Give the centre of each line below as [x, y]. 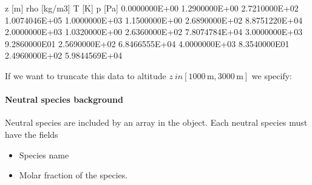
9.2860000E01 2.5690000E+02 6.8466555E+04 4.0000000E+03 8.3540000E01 [147, 43]
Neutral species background [64, 99]
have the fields [32, 134]
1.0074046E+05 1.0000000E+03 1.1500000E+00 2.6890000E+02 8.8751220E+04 [154, 20]
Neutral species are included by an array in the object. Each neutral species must [156, 122]
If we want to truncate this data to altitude [86, 75]
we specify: [272, 75]
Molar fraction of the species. [73, 175]
